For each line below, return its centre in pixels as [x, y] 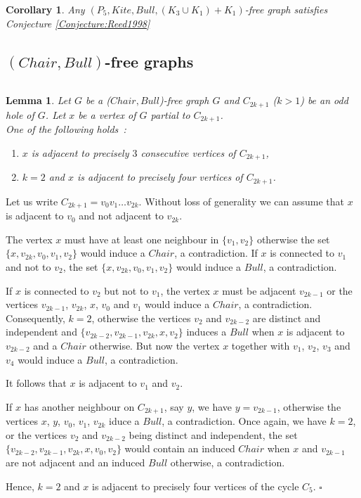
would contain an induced [180, 448]
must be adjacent [259, 290]
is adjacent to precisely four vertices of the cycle [196, 486]
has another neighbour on [79, 406]
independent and [41, 332]
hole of [20, 114]
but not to [126, 290]
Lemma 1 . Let [38, 100]
